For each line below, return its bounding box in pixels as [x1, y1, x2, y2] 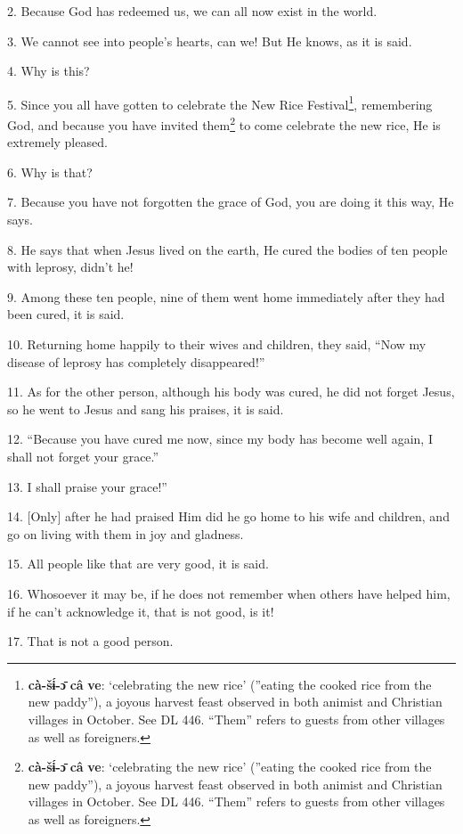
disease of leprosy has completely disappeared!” [7, 352, 265, 371]
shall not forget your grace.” [7, 447, 159, 465]
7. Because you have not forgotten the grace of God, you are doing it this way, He [7, 192, 454, 211]
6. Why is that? [7, 162, 93, 181]
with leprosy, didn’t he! [7, 258, 134, 276]
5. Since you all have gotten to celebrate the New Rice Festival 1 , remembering [7, 92, 433, 113]
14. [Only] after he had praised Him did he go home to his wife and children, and [7, 507, 450, 526]
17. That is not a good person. [7, 632, 174, 650]
